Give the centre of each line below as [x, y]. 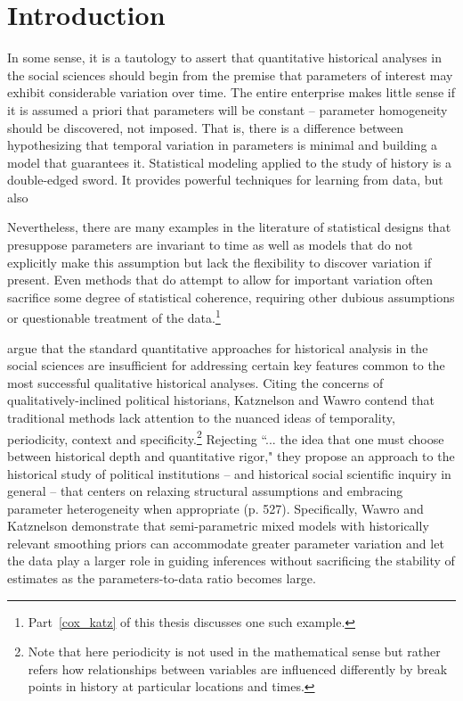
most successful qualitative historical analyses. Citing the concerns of [195, 382]
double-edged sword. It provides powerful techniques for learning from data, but [225, 180]
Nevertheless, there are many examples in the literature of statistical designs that [229, 227]
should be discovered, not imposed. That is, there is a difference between [205, 127]
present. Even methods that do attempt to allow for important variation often [220, 280]
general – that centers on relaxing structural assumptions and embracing [205, 491]
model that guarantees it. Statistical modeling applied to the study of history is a [230, 162]
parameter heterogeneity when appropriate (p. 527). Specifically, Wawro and [215, 508]
